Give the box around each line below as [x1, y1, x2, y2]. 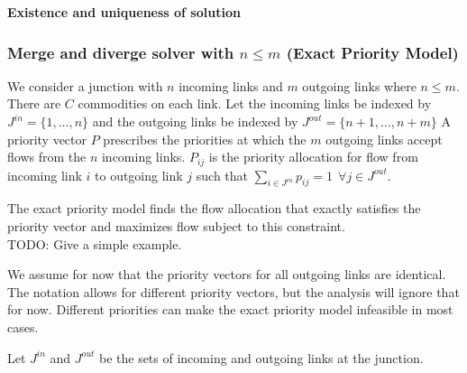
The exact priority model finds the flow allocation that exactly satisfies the [7, 199, 421, 218]
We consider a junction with [7, 76, 163, 95]
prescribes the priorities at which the [103, 129, 307, 148]
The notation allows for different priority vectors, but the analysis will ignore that [7, 282, 460, 301]
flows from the [7, 147, 87, 166]
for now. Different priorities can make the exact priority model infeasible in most [7, 300, 453, 319]
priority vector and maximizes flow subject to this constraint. [7, 217, 345, 236]
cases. [7, 318, 39, 336]
